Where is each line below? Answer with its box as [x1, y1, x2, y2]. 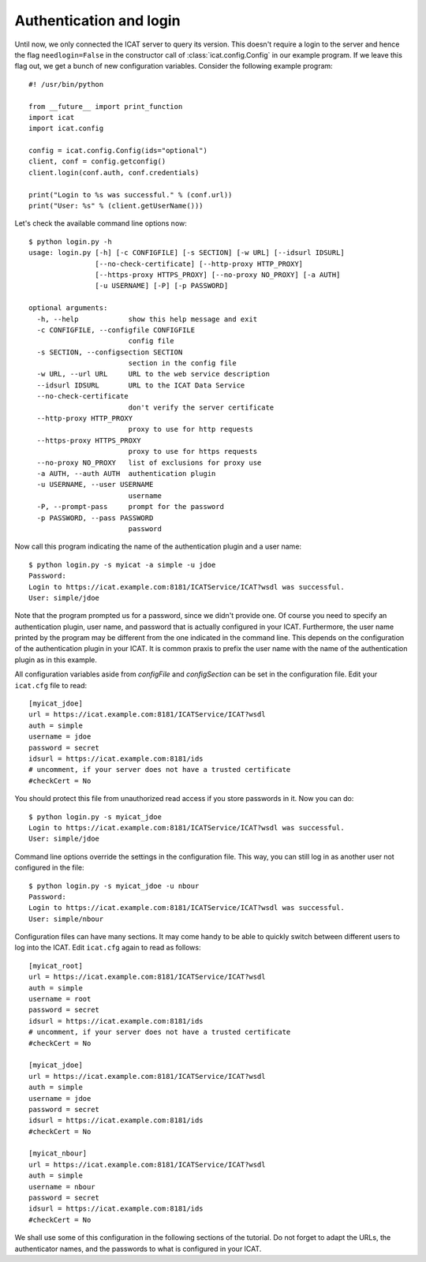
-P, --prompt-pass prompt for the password [36, 502, 225, 511]
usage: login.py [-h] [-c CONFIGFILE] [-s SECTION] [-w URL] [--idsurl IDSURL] [28, 249, 345, 257]
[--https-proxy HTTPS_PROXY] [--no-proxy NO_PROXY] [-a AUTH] [95, 270, 341, 279]
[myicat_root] [28, 961, 83, 970]
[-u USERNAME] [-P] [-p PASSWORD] [95, 281, 229, 290]
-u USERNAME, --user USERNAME [36, 480, 154, 489]
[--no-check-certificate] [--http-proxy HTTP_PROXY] [95, 259, 304, 268]
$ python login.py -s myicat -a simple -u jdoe [28, 560, 216, 569]
